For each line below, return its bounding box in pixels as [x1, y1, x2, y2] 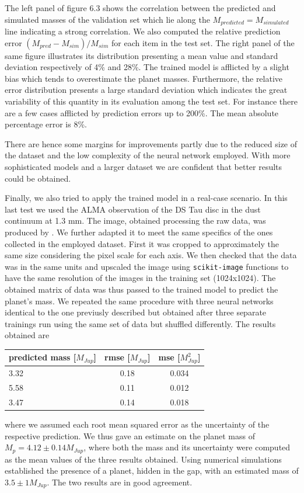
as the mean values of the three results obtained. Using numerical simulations [5, 453, 282, 465]
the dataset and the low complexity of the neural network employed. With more [5, 149, 291, 161]
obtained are [5, 329, 50, 341]
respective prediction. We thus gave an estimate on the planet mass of [5, 429, 255, 442]
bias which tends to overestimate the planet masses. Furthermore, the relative [5, 72, 283, 84]
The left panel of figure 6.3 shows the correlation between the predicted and [5, 2, 276, 13]
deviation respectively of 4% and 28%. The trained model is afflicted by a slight [5, 61, 289, 73]
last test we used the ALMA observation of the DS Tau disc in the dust [5, 203, 261, 215]
